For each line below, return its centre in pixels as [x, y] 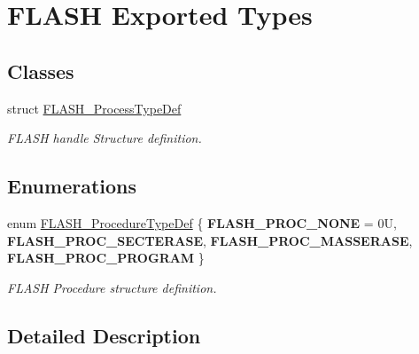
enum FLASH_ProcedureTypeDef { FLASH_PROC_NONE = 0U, [202, 222]
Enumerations [72, 186]
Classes [41, 71]
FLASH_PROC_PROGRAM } [106, 258]
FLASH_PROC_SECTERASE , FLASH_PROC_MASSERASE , [210, 240]
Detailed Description [104, 335]
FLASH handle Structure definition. [105, 138]
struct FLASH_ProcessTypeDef [94, 108]
